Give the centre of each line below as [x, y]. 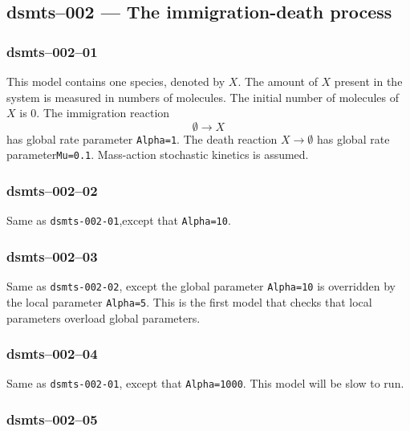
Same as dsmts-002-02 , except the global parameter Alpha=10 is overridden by [201, 286]
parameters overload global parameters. [104, 317]
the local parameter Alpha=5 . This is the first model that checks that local [189, 301]
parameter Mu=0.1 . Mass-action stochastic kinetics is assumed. [158, 155]
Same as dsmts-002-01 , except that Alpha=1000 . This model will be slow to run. [205, 383]
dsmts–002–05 [52, 419]
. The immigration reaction [103, 113]
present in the [368, 81]
